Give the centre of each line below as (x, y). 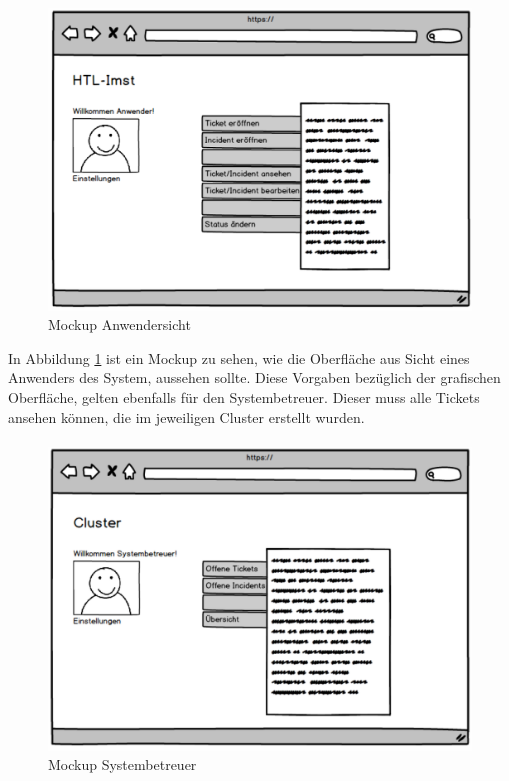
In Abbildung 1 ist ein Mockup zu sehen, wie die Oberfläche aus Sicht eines (239, 357)
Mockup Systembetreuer (122, 764)
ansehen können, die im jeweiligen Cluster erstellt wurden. (186, 416)
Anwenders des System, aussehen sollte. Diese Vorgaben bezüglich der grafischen (254, 377)
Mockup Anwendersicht (119, 324)
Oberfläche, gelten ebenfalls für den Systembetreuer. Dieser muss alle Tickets (244, 397)
